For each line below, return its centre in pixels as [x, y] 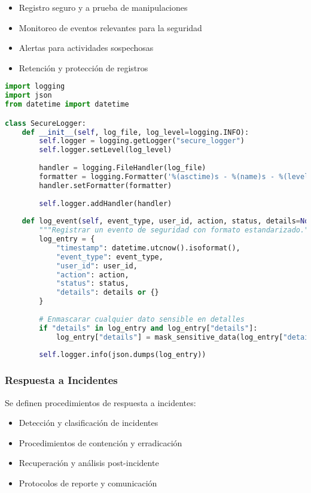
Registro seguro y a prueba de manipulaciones [103, 7]
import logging [35, 87]
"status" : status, [92, 284]
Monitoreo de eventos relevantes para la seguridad [110, 27]
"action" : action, [92, 275]
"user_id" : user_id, [97, 266]
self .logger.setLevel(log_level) [106, 150]
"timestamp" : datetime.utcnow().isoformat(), [148, 248]
